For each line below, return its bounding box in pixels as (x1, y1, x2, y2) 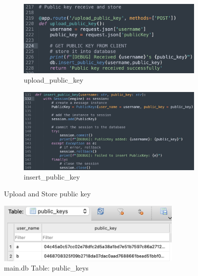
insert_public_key (24, 172, 80, 182)
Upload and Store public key (4, 188, 91, 199)
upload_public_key (24, 75, 84, 85)
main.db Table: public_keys (4, 263, 89, 273)
